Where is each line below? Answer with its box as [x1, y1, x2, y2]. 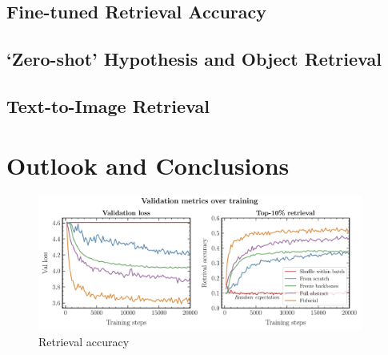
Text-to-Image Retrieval [6, 93, 210, 118]
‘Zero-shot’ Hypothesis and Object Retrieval [6, 46, 382, 71]
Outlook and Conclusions [6, 148, 290, 181]
